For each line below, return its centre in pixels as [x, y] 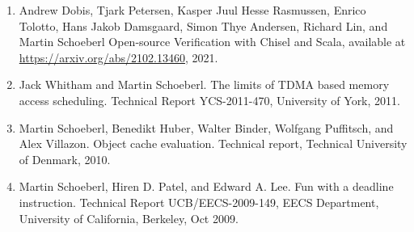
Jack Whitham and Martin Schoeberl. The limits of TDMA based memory [204, 84]
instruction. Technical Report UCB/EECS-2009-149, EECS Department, [199, 202]
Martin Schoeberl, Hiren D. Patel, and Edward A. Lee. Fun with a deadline [206, 186]
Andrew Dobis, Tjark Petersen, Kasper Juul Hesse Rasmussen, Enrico [192, 10]
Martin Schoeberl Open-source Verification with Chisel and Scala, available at [212, 42]
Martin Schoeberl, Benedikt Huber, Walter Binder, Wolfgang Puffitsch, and [206, 127]
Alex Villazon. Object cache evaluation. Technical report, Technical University [213, 143]
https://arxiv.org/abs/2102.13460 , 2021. [118, 57]
